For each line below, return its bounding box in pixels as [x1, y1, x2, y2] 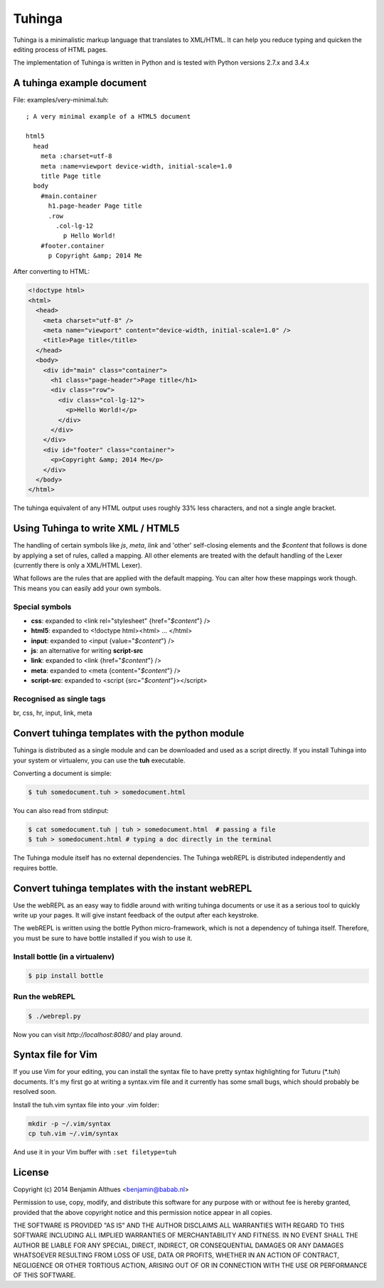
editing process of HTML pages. [13, 45, 108, 53]
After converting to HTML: [13, 267, 90, 276]
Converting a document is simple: [13, 769, 112, 778]
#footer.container [40, 242, 105, 250]
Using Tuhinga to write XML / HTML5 [13, 523, 180, 535]
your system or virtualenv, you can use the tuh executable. [13, 756, 186, 765]
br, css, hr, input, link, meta [13, 708, 92, 718]
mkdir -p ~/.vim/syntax [28, 1119, 112, 1127]
